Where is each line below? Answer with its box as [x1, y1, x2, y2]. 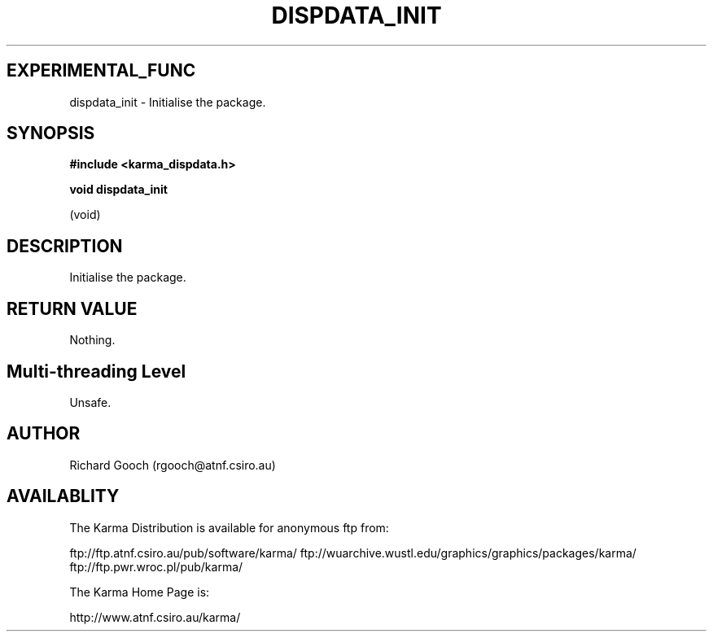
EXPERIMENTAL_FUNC [7, 60, 196, 81]
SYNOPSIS [7, 123, 95, 144]
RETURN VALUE [7, 298, 138, 319]
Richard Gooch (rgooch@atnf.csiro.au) [69, 457, 276, 472]
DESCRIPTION [7, 235, 123, 256]
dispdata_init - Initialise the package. [69, 94, 266, 109]
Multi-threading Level [7, 361, 186, 382]
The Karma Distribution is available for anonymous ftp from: [69, 520, 389, 535]
